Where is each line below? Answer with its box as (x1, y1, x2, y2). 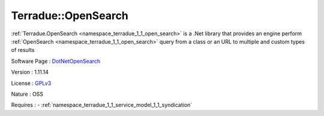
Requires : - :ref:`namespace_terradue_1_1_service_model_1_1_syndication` (11, 102, 193, 109)
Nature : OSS (11, 90, 44, 97)
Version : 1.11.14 (11, 69, 49, 76)
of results (11, 47, 35, 54)
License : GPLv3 (11, 80, 52, 87)
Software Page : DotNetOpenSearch (11, 57, 101, 65)
